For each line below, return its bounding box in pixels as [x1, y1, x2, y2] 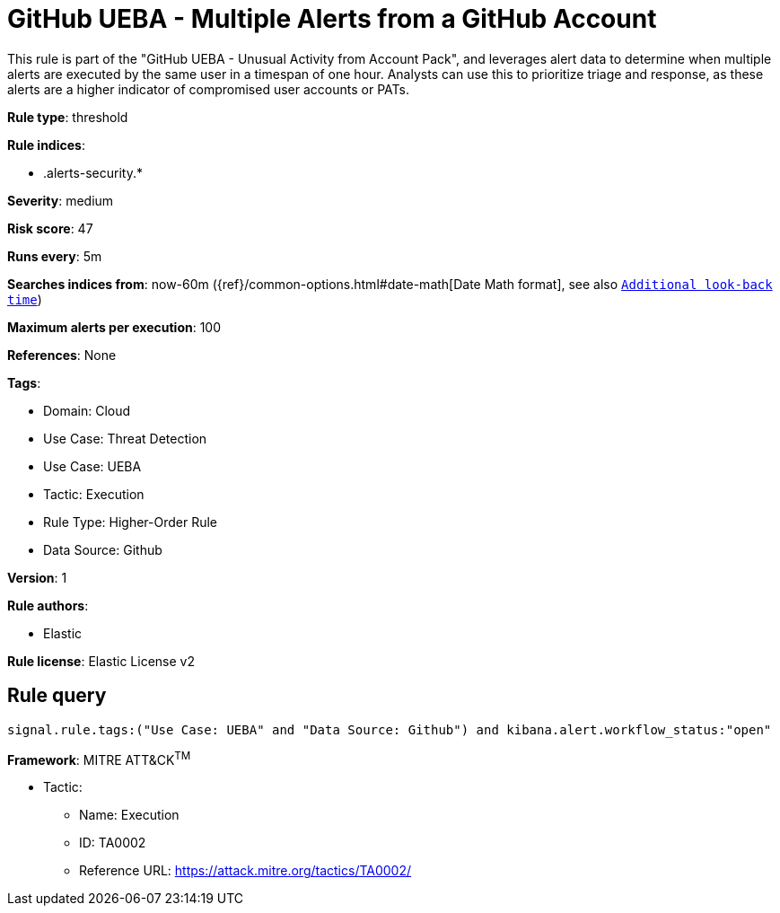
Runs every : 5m [7, 248, 102, 264]
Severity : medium [7, 192, 114, 208]
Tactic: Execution [43, 486, 145, 502]
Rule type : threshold [7, 109, 128, 125]
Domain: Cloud [43, 402, 131, 418]
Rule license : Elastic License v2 [7, 653, 195, 669]
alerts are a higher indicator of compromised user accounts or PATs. [7, 81, 409, 97]
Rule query [7, 684, 107, 707]
